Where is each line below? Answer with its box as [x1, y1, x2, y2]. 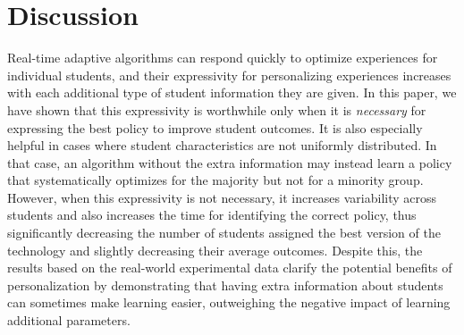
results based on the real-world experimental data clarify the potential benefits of [7, 258, 452, 277]
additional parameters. [7, 311, 131, 330]
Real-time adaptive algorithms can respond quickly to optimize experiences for [7, 48, 438, 67]
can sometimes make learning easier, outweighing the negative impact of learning [7, 293, 451, 312]
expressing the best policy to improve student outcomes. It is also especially [7, 118, 423, 137]
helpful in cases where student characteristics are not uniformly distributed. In [7, 136, 437, 155]
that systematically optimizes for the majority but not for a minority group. [7, 171, 424, 189]
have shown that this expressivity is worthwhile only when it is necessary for [7, 100, 426, 119]
